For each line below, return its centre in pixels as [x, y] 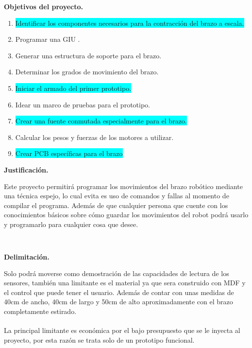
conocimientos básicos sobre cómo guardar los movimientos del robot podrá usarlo [126, 215]
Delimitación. [27, 257]
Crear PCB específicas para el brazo [69, 153]
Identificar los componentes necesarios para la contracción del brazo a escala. [130, 23]
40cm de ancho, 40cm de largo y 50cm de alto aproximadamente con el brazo [118, 302]
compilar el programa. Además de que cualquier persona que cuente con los [116, 205]
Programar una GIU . [48, 39]
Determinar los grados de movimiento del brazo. [87, 72]
